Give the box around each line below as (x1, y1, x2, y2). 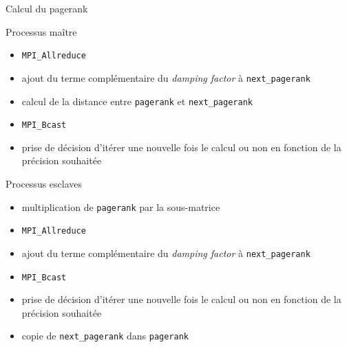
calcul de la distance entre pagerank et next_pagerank (21, 93, 253, 108)
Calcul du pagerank (6, 1, 88, 15)
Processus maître (6, 24, 77, 38)
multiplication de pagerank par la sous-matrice (21, 199, 220, 214)
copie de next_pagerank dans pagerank (21, 328, 189, 343)
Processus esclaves (6, 177, 83, 190)
